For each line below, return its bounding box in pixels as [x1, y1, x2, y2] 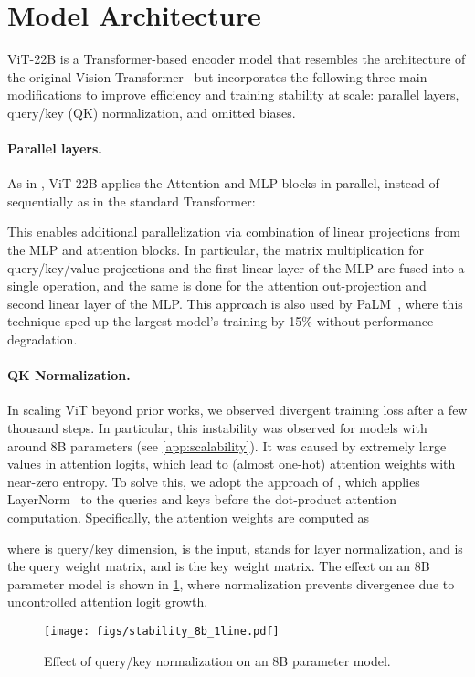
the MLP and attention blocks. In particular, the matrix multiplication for [7, 240, 425, 259]
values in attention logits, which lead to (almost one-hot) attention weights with [7, 454, 456, 473]
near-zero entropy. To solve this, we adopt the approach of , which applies [7, 471, 420, 491]
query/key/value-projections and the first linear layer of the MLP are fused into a [7, 258, 465, 277]
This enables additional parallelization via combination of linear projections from [7, 222, 460, 241]
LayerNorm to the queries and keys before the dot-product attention [7, 490, 396, 509]
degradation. [7, 330, 78, 349]
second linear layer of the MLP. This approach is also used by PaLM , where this [7, 293, 463, 312]
